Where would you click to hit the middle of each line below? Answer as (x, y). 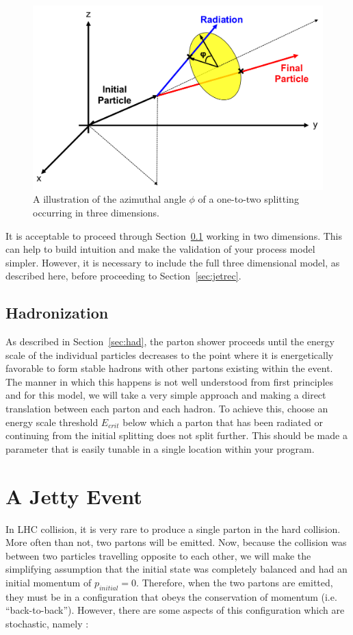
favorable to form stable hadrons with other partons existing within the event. (169, 368)
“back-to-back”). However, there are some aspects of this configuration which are (175, 610)
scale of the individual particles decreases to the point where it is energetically (170, 354)
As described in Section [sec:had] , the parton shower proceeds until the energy (170, 341)
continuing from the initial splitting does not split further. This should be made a (176, 435)
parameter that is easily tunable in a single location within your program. (160, 448)
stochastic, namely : (47, 623)
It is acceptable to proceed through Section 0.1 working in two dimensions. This (174, 235)
